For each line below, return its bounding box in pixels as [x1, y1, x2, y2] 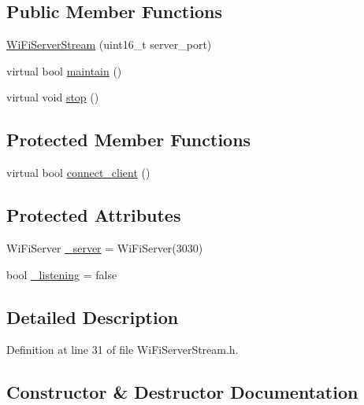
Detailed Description [6, 304, 179, 329]
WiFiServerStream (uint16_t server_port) [6, 36, 212, 53]
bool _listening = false [6, 266, 117, 282]
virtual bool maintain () [6, 62, 122, 79]
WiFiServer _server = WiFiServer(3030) [6, 239, 203, 256]
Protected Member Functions [6, 127, 251, 152]
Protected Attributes [6, 203, 181, 227]
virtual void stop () [6, 89, 99, 105]
